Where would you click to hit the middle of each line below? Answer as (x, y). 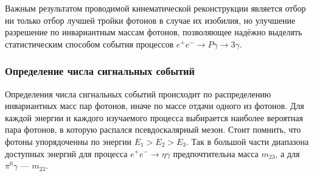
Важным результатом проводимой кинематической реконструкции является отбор (155, 8)
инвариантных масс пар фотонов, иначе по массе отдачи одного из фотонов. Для (155, 106)
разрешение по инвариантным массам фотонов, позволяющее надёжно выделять (154, 32)
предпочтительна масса (216, 153)
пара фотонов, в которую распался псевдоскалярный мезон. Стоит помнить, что (153, 129)
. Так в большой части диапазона (248, 141)
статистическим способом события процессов (89, 44)
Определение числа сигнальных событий (100, 71)
